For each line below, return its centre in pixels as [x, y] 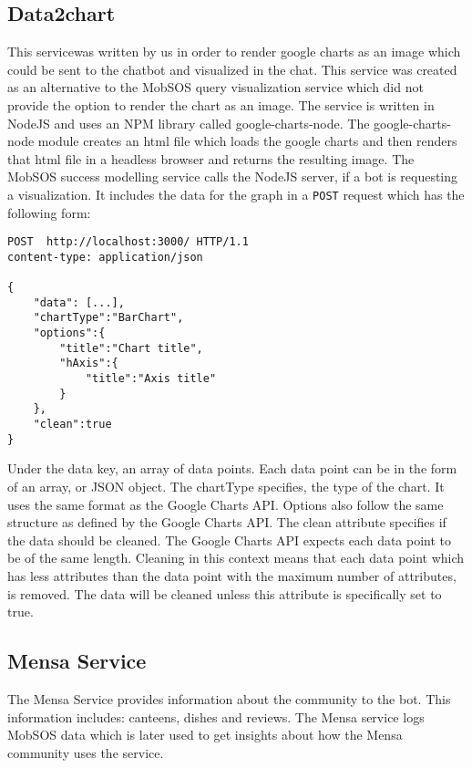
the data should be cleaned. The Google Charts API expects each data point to [230, 540]
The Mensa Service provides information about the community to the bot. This [229, 698]
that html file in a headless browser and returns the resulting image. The [211, 158]
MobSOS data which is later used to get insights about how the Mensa [205, 735]
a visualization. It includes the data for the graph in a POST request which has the [236, 194]
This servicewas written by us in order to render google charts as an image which [234, 52]
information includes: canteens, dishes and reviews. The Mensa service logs [216, 716]
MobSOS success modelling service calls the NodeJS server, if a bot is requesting [233, 176]
